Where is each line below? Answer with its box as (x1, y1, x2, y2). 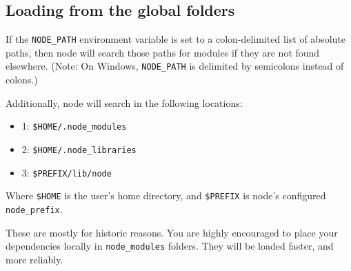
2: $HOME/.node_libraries (21, 141, 137, 156)
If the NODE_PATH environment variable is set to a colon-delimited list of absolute (6, 32, 345, 46)
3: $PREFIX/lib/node (21, 165, 112, 179)
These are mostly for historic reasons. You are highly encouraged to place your (6, 225, 338, 239)
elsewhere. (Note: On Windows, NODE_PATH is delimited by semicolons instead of (6, 59, 344, 73)
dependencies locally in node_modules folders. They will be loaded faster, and (6, 239, 334, 253)
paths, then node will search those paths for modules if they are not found (6, 45, 320, 59)
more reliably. (6, 252, 63, 266)
